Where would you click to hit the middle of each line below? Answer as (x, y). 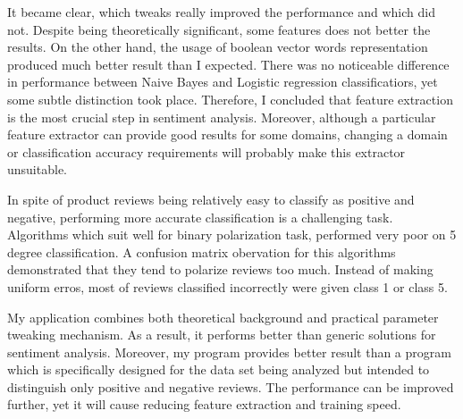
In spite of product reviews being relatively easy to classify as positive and (211, 199)
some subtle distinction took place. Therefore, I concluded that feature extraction (230, 99)
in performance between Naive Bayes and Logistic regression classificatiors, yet (223, 82)
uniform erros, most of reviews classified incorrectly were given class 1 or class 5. (227, 286)
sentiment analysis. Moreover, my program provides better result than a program (229, 352)
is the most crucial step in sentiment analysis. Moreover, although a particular (222, 117)
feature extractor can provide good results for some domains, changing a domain (227, 134)
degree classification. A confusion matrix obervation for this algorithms (202, 251)
